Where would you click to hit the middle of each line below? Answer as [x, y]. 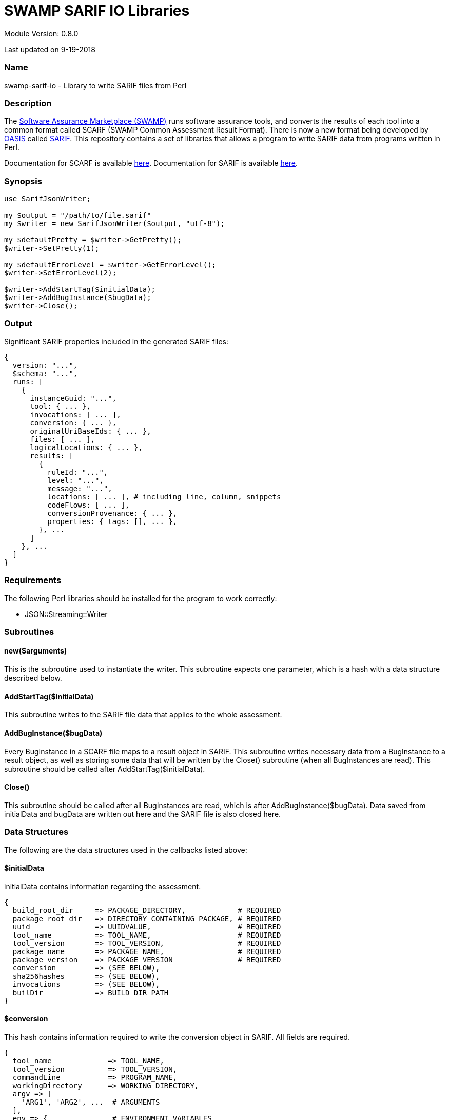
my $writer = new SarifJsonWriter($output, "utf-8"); [114, 223]
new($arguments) [36, 651]
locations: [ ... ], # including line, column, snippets [164, 497]
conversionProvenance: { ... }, [112, 513]
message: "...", [80, 488]
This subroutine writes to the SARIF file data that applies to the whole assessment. [143, 715]
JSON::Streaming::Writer [66, 614]
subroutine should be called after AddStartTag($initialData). [105, 769]
